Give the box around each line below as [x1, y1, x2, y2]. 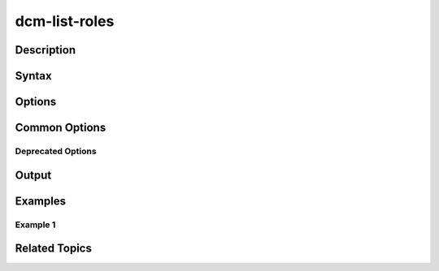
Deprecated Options [15, 145, 97, 157]
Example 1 [15, 219, 56, 230]
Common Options [15, 121, 106, 135]
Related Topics [15, 242, 93, 256]
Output [15, 168, 52, 182]
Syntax [15, 69, 52, 83]
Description [15, 43, 76, 57]
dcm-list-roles [15, 12, 115, 30]
